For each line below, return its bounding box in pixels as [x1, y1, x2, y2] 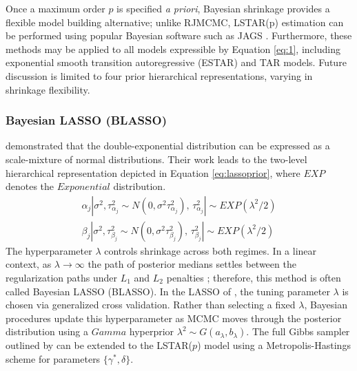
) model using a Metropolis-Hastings [197, 338, 351, 352]
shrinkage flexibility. [6, 82, 90, 96]
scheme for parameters [6, 351, 101, 365]
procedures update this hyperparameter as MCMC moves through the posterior [6, 310, 342, 325]
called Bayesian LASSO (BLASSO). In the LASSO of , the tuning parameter [6, 284, 330, 298]
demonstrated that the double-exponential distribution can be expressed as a [6, 138, 330, 153]
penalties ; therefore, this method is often [166, 271, 341, 284]
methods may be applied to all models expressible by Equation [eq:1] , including [6, 41, 340, 56]
